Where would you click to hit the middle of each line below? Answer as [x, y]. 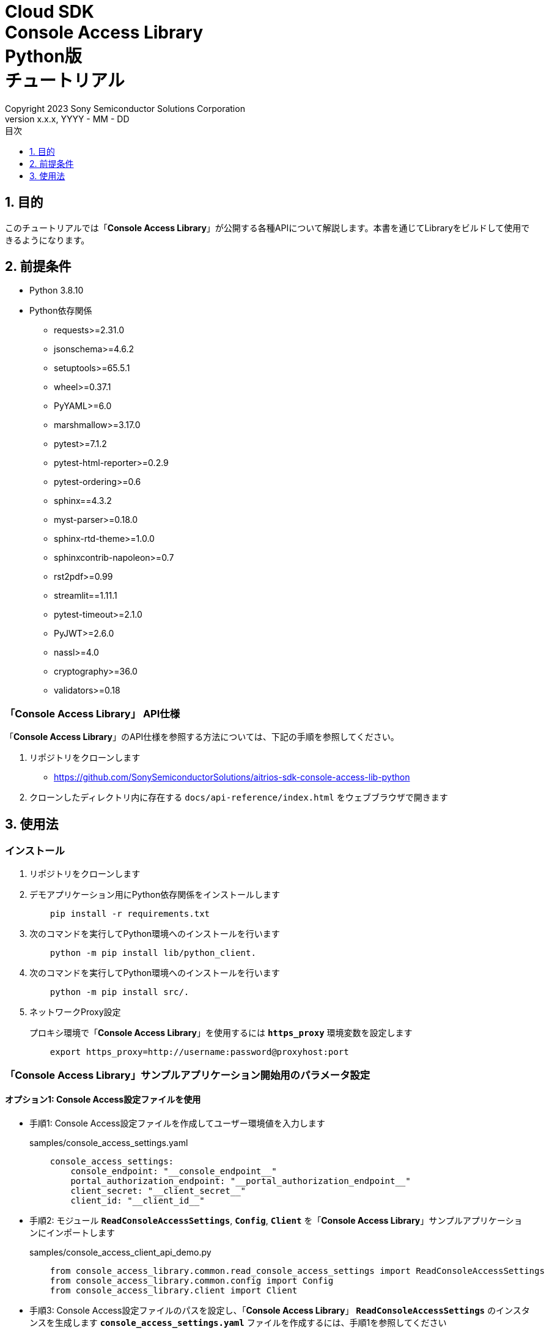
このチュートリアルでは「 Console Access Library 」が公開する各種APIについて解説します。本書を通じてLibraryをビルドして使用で [267, 228]
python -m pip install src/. [120, 992]
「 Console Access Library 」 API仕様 [93, 713]
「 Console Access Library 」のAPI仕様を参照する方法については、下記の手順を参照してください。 [202, 737]
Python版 [43, 56]
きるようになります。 [47, 240]
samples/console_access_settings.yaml [109, 1143]
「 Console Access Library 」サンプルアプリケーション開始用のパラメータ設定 [187, 1075]
